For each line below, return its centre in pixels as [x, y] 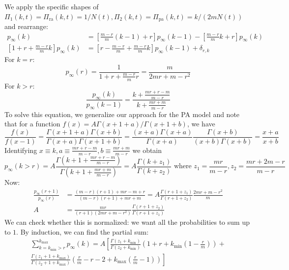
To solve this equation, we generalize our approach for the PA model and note [122, 114]
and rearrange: [26, 26]
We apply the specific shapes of [52, 6]
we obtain [147, 150]
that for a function [32, 124]
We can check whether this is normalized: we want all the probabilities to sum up [127, 222]
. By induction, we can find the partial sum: [83, 231]
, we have [201, 124]
